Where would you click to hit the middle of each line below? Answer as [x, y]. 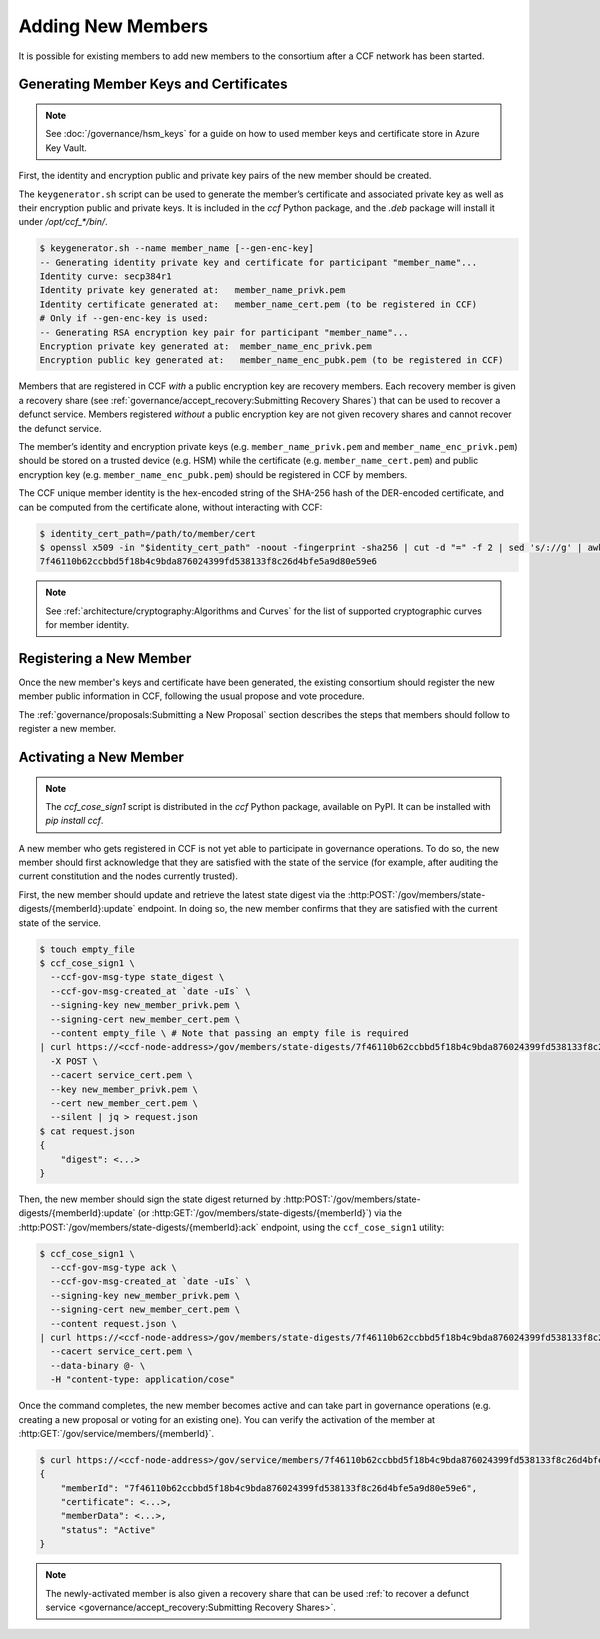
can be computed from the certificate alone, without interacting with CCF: [170, 507]
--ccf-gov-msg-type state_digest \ [137, 977]
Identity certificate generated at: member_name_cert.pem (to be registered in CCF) [258, 304]
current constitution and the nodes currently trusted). [128, 876]
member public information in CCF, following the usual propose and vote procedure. [191, 696]
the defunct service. [60, 428]
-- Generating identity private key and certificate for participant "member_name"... [258, 262]
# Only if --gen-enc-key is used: [124, 318]
